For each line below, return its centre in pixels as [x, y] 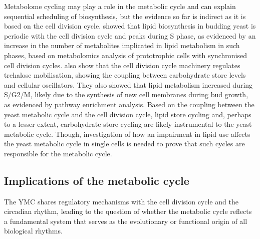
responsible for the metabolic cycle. [58, 153]
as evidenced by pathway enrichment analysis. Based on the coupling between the [129, 104]
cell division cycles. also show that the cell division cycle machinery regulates [122, 65]
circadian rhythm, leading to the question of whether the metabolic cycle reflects [128, 211]
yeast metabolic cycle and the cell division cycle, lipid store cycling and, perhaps [128, 114]
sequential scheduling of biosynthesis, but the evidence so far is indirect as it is [125, 16]
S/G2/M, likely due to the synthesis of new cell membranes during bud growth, [126, 94]
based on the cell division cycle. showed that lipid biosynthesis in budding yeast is [130, 26]
